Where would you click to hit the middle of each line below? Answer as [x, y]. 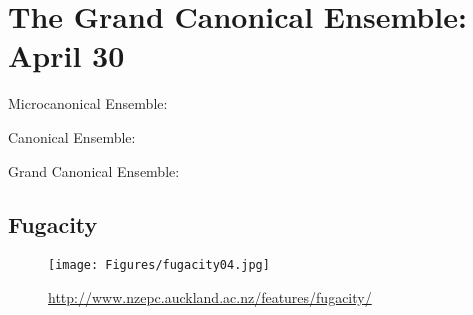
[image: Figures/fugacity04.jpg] [159, 265]
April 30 [66, 55]
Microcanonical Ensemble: [88, 103]
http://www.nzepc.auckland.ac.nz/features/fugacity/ [210, 296]
